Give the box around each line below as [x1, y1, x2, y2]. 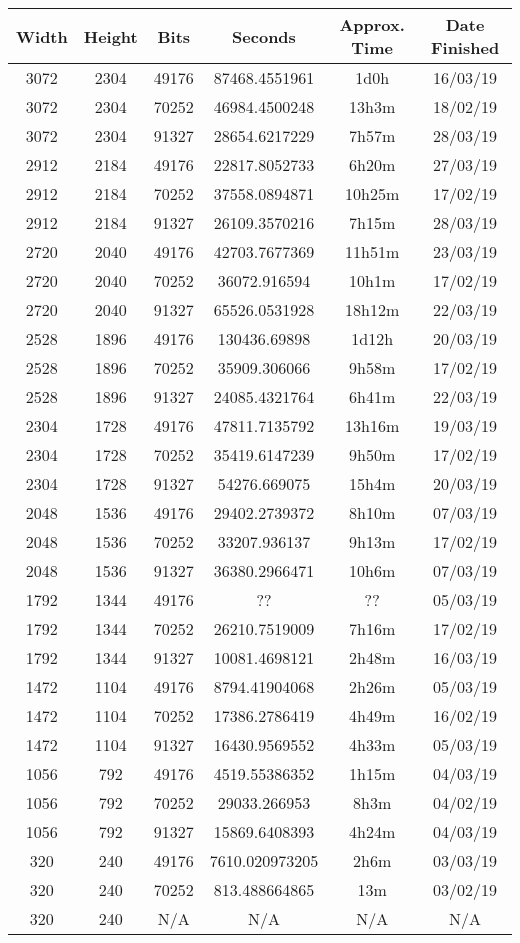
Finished [430, 36, 500, 59]
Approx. [339, 13, 405, 36]
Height [83, 24, 138, 48]
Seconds [232, 24, 296, 48]
